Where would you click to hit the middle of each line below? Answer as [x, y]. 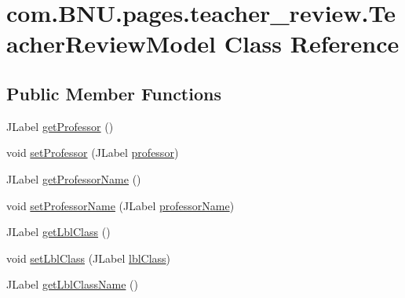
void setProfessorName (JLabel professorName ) [120, 205]
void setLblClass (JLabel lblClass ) [89, 258]
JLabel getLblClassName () [72, 284]
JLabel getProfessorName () [74, 178]
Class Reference [312, 44]
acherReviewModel [111, 44]
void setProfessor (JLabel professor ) [93, 153]
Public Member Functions [114, 93]
